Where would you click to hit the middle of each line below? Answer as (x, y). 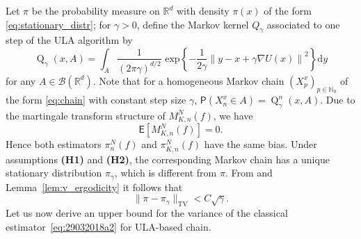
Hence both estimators (54, 144)
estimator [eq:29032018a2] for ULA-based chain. (109, 226)
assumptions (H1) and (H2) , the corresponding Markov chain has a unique (168, 159)
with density (203, 10)
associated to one (303, 24)
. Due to (338, 100)
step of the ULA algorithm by (69, 40)
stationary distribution (54, 173)
